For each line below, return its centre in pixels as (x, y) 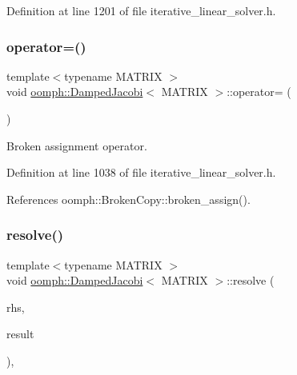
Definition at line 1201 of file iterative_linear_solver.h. (141, 10)
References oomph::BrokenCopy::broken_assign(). (128, 199)
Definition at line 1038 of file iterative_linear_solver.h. (141, 172)
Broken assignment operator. (77, 145)
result (20, 334)
